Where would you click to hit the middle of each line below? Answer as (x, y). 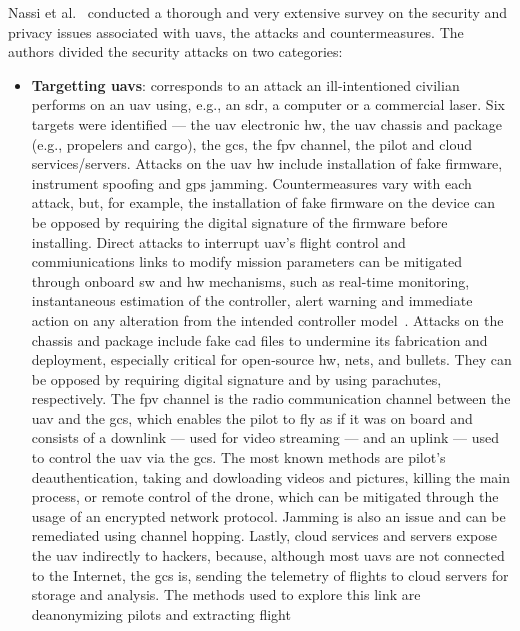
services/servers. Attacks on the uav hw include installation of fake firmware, (267, 163)
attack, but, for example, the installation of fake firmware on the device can (263, 202)
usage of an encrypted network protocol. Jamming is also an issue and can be (268, 515)
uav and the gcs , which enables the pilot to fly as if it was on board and (252, 417)
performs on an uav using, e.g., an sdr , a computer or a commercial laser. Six (268, 104)
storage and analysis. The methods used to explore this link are (226, 594)
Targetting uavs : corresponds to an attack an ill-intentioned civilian (245, 84)
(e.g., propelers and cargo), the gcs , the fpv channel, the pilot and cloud (251, 143)
